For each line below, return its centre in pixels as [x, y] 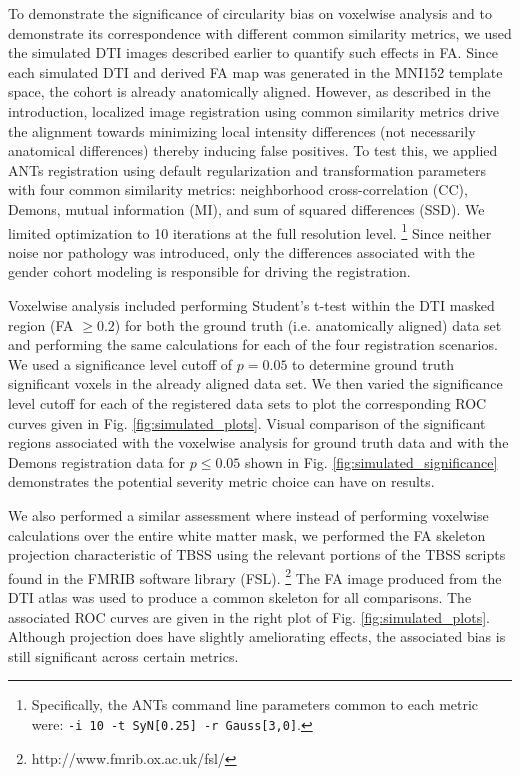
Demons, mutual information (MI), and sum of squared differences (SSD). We [246, 208]
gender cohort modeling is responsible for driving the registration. [209, 271]
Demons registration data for [97, 461]
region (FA [41, 324]
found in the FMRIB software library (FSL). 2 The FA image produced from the [255, 576]
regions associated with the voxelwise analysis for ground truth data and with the [258, 442]
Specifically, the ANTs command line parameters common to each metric [255, 704]
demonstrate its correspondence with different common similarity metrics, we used [260, 32]
